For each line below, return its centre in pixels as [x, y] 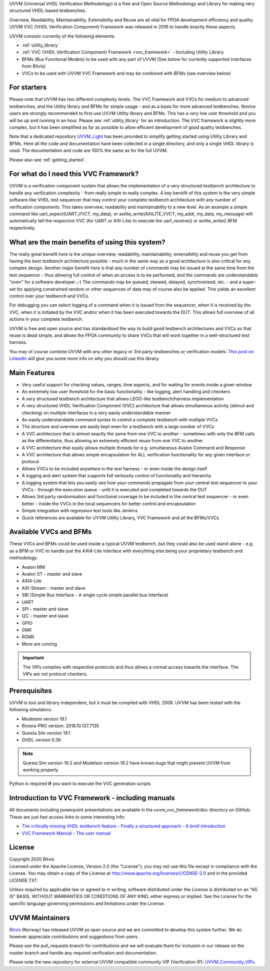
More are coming [39, 644]
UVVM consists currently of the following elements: [62, 36]
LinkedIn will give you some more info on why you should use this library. [84, 359]
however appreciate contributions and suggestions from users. [74, 937]
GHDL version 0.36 [41, 740]
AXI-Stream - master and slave [53, 588]
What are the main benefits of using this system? [87, 242]
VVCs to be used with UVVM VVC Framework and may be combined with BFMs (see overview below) [126, 73]
